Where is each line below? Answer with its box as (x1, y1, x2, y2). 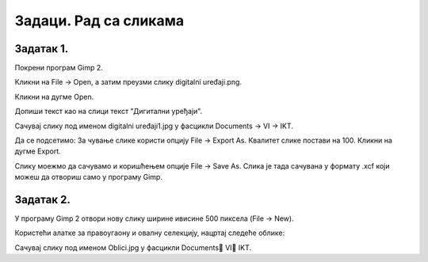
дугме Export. (14, 146, 61, 156)
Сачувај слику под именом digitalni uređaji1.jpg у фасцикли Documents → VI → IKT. (14, 121, 293, 131)
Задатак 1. (14, 42, 69, 55)
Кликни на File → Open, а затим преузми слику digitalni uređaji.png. (14, 78, 242, 87)
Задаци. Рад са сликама (14, 12, 185, 29)
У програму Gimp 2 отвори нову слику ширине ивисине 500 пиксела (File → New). (14, 214, 294, 223)
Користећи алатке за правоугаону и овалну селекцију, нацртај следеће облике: (14, 228, 285, 237)
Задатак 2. (14, 193, 71, 206)
